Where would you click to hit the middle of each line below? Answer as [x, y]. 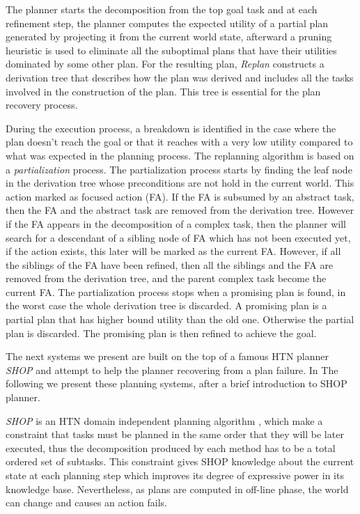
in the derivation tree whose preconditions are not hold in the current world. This [180, 183]
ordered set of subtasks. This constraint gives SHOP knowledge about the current [180, 461]
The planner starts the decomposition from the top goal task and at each [162, 9]
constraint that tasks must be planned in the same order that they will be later [175, 434]
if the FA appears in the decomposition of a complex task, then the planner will [176, 223]
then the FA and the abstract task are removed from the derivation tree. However [180, 210]
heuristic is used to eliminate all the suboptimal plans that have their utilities [171, 50]
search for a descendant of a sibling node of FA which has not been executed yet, [178, 237]
